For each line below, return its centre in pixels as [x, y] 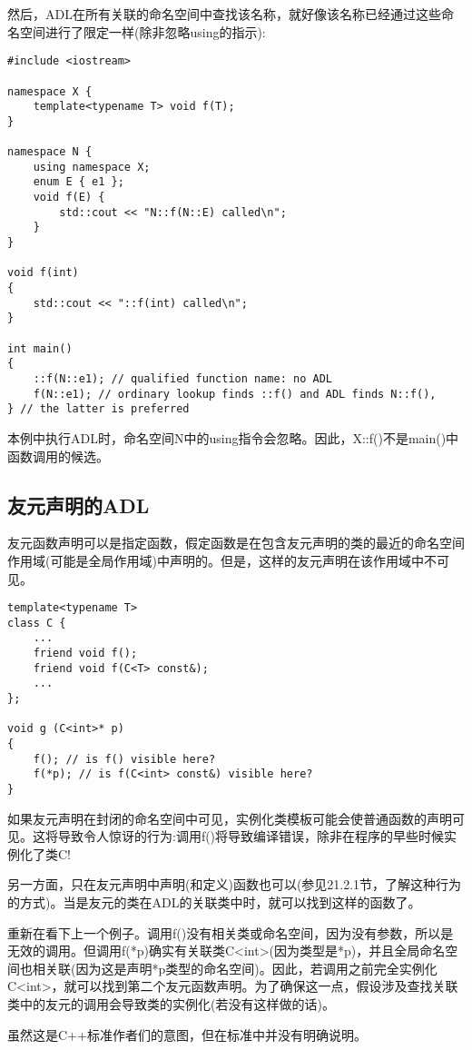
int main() [40, 348]
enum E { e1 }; [79, 182]
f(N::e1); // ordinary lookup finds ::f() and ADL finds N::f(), [235, 394]
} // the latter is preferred [98, 409]
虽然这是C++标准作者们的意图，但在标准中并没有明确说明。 [187, 1034]
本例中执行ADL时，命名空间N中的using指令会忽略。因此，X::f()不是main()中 [233, 437]
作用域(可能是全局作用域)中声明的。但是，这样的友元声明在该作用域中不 [222, 560]
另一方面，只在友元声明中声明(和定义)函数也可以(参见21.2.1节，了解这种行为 [235, 884]
